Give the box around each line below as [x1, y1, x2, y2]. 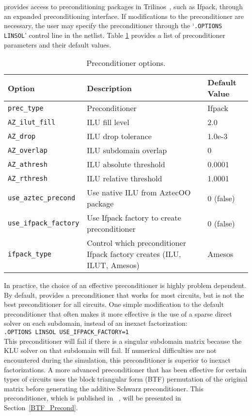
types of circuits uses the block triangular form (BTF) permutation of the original [4, 374, 248, 384]
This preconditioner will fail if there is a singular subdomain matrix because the [4, 336, 242, 346]
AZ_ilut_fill [8, 118, 56, 126]
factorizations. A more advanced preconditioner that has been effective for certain [4, 364, 247, 374]
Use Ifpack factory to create [87, 212, 181, 224]
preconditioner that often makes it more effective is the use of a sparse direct [4, 308, 232, 319]
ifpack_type [8, 250, 52, 258]
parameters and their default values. [4, 39, 111, 49]
